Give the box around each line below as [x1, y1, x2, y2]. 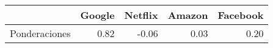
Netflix [124, 8, 158, 22]
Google [80, 8, 115, 22]
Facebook [217, 8, 264, 22]
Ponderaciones [10, 26, 71, 40]
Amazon [167, 8, 208, 22]
